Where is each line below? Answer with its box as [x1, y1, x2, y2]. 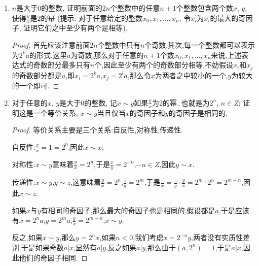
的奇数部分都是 [12, 70, 62, 80]
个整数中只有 [97, 40, 140, 50]
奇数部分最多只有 [33, 59, 90, 70]
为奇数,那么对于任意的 [70, 49, 144, 60]
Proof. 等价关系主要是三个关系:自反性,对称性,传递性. [12, 124, 183, 135]
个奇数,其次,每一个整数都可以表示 [144, 40, 255, 50]
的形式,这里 [29, 49, 67, 60]
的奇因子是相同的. [168, 107, 228, 118]
